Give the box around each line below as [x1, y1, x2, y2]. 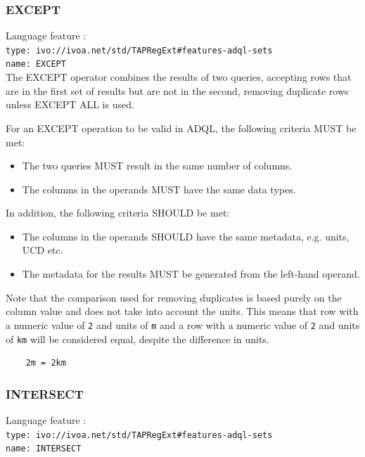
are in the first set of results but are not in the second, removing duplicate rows [6, 83, 349, 98]
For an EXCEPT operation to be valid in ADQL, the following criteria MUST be [6, 120, 357, 135]
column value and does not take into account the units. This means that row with [6, 304, 359, 318]
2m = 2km [25, 358, 66, 368]
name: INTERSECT [6, 444, 82, 454]
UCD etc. [22, 243, 63, 257]
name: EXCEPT [6, 59, 66, 70]
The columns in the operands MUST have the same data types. [22, 181, 296, 196]
